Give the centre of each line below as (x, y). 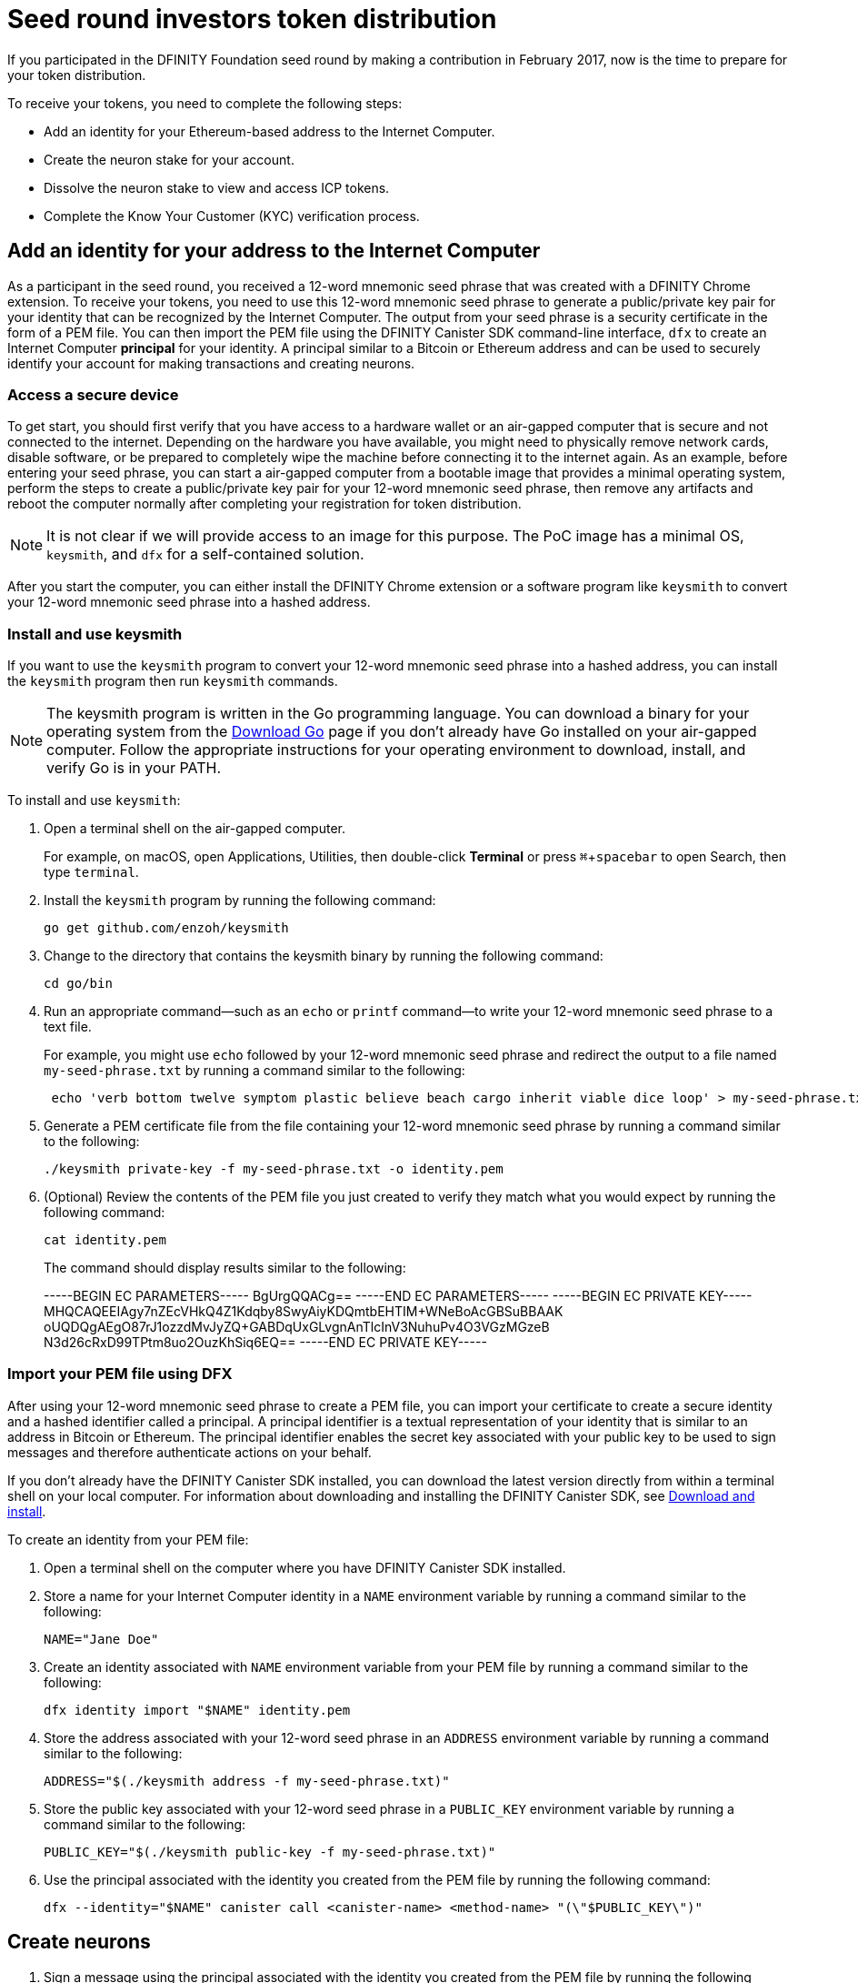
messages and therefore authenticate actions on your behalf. (190, 1452)
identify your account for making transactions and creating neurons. (211, 363)
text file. (68, 1027)
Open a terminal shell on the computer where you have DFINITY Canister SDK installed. (305, 1567)
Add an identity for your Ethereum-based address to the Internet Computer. (269, 131)
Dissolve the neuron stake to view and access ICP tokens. (217, 187)
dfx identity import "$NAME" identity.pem (197, 1710)
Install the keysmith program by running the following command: (240, 901)
